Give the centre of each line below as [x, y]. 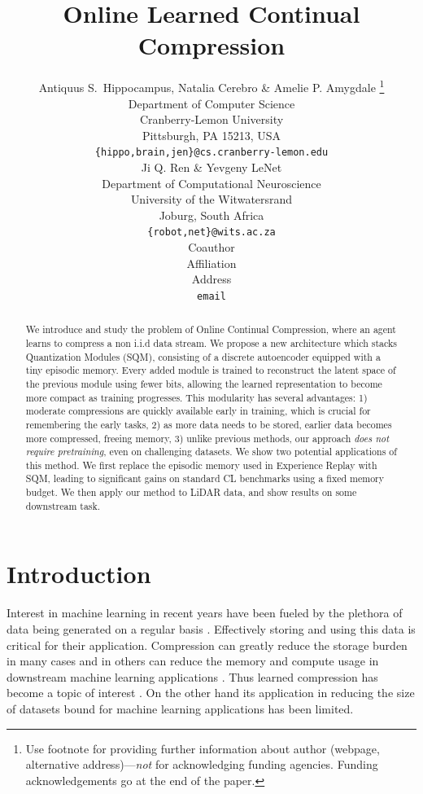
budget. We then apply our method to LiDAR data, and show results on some [191, 492]
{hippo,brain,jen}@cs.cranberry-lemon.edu [211, 153]
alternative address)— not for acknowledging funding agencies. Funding [202, 764]
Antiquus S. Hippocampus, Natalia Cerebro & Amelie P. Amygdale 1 [211, 86]
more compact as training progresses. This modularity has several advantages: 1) [196, 397]
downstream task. [63, 505]
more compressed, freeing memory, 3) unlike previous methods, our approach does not [207, 438]
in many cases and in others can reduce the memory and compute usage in [193, 661]
